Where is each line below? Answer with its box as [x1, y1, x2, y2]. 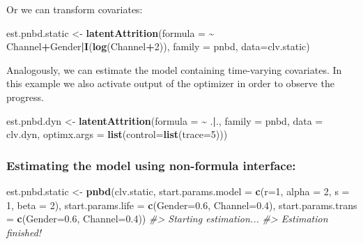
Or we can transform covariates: [6, 2, 143, 16]
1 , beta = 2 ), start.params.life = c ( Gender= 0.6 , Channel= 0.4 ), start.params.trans [6, 197, 357, 212]
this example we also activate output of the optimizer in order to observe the [6, 76, 334, 91]
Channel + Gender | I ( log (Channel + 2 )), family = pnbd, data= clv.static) [6, 39, 310, 54]
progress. [6, 89, 44, 104]
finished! [6, 224, 42, 239]
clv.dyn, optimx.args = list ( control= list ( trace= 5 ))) [6, 127, 228, 142]
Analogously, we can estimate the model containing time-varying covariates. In [6, 62, 342, 77]
